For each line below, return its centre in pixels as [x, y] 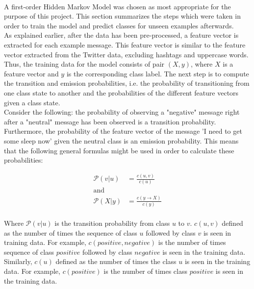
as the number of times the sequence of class [71, 232]
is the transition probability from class [112, 223]
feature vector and [31, 73]
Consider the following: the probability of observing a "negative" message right [122, 112]
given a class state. [32, 102]
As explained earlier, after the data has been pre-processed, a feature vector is [121, 35]
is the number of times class [145, 271]
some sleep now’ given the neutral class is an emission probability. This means [121, 140]
